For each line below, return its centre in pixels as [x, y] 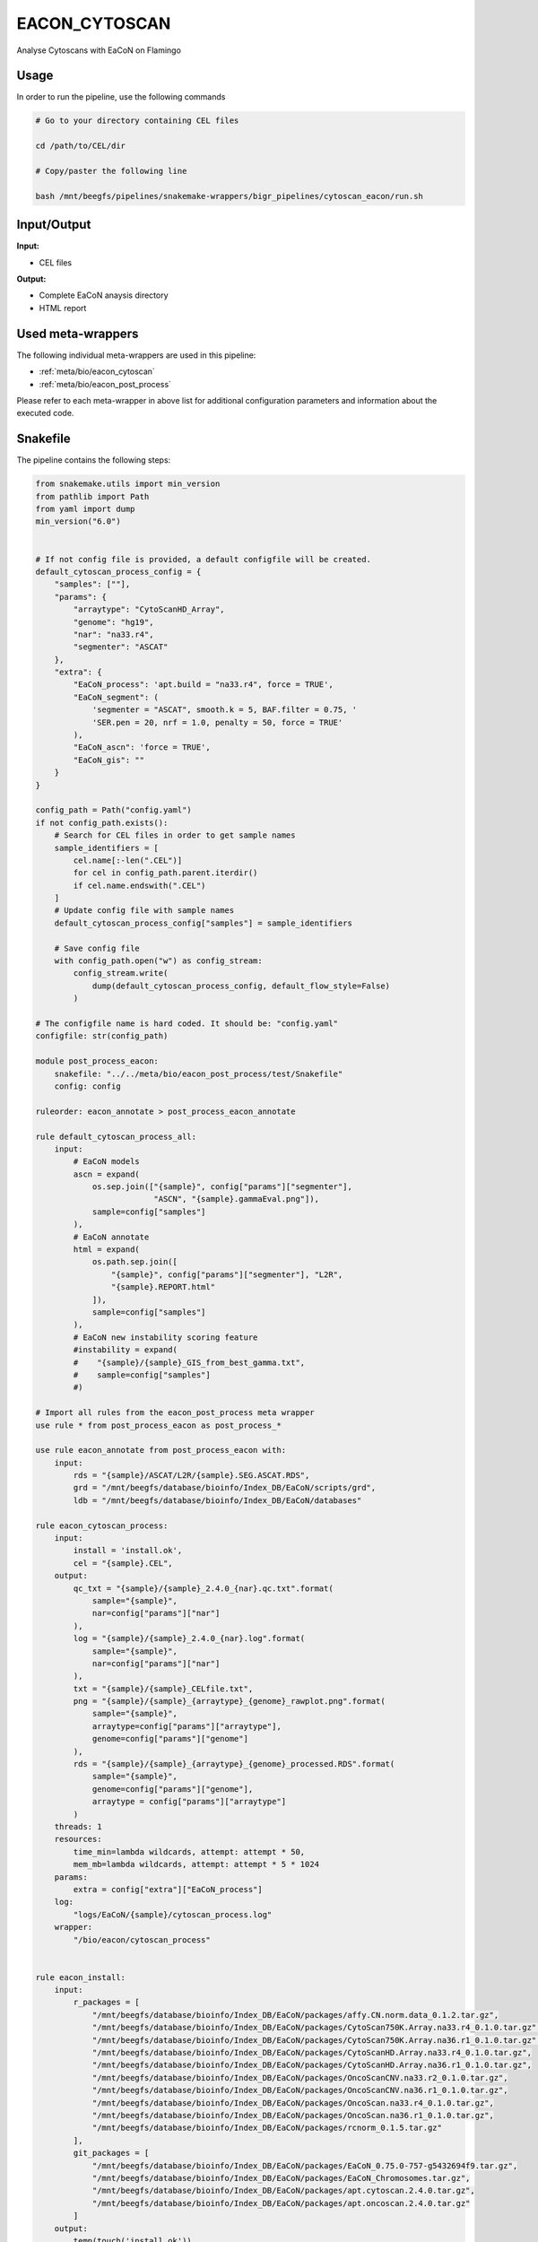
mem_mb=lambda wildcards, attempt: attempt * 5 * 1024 [196, 1864]
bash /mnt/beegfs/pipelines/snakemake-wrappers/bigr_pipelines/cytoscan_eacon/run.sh [229, 196]
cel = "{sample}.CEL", [123, 1563]
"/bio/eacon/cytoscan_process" [142, 1940]
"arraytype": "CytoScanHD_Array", [149, 609]
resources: [78, 1839]
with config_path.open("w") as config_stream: [159, 961]
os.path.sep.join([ [135, 1262]
